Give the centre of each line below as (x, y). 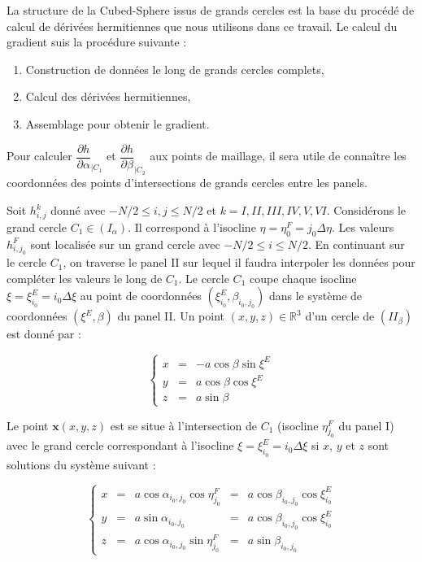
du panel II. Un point (171, 316)
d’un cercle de (340, 316)
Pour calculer (39, 156)
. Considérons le (366, 210)
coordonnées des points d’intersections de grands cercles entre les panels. (187, 183)
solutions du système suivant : (81, 464)
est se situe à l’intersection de (184, 425)
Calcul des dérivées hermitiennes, (108, 96)
